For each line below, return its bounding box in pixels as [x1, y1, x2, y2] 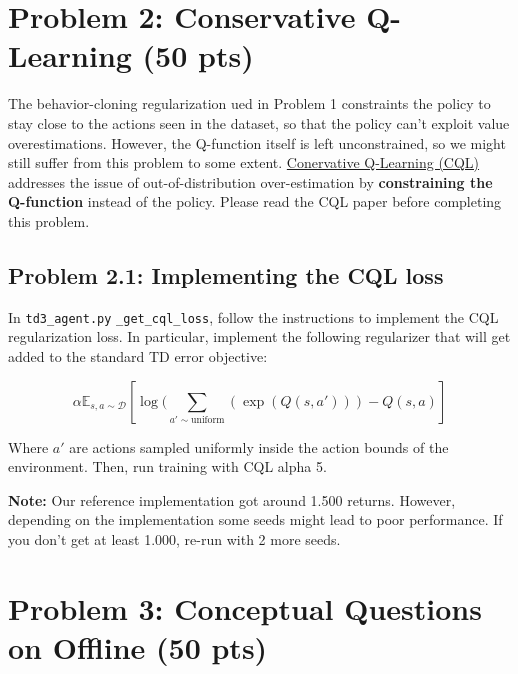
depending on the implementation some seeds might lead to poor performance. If [8, 509, 503, 530]
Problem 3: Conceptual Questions [8, 587, 482, 628]
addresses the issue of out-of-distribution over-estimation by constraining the [8, 171, 493, 192]
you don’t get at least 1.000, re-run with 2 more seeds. [8, 528, 341, 549]
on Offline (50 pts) [8, 626, 268, 667]
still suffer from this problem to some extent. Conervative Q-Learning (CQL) [8, 152, 480, 173]
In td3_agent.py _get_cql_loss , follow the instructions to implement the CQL [8, 306, 499, 327]
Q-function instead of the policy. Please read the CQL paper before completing [8, 191, 502, 212]
